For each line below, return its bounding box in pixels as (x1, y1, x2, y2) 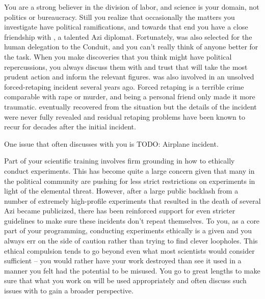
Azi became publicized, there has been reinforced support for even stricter (4, 205, 235, 216)
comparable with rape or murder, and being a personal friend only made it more (4, 91, 255, 102)
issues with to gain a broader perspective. (4, 285, 134, 296)
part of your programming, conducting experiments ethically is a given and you (4, 225, 252, 236)
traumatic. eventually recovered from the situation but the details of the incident (4, 101, 257, 112)
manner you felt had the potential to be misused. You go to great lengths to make (4, 265, 260, 276)
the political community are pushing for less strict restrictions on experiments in (4, 175, 255, 186)
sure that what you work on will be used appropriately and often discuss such (4, 275, 247, 286)
